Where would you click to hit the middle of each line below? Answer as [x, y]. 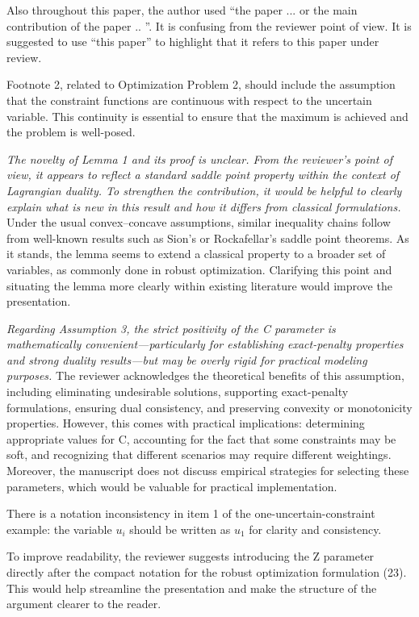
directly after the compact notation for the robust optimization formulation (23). [207, 572]
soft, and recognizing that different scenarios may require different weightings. [199, 454]
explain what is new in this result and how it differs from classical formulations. [204, 206]
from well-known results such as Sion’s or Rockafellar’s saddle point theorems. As [208, 238]
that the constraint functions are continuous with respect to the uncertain [189, 100]
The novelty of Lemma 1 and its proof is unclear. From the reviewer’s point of [199, 158]
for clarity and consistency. [315, 529]
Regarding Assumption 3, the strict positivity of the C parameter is [171, 328]
